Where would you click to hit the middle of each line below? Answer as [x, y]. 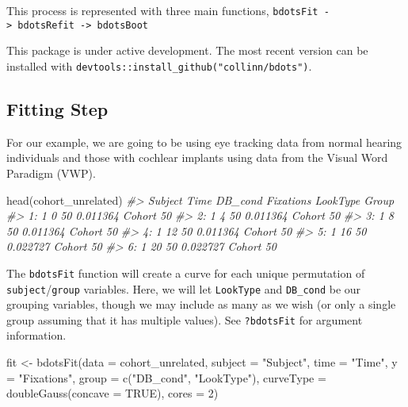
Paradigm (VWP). [51, 173]
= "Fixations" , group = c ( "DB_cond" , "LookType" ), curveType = [166, 377]
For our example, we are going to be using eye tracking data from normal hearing [204, 142]
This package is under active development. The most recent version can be [187, 50]
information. [36, 335]
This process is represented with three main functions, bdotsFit [162, 10]
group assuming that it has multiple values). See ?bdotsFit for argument [185, 319]
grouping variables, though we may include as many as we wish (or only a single [201, 304]
